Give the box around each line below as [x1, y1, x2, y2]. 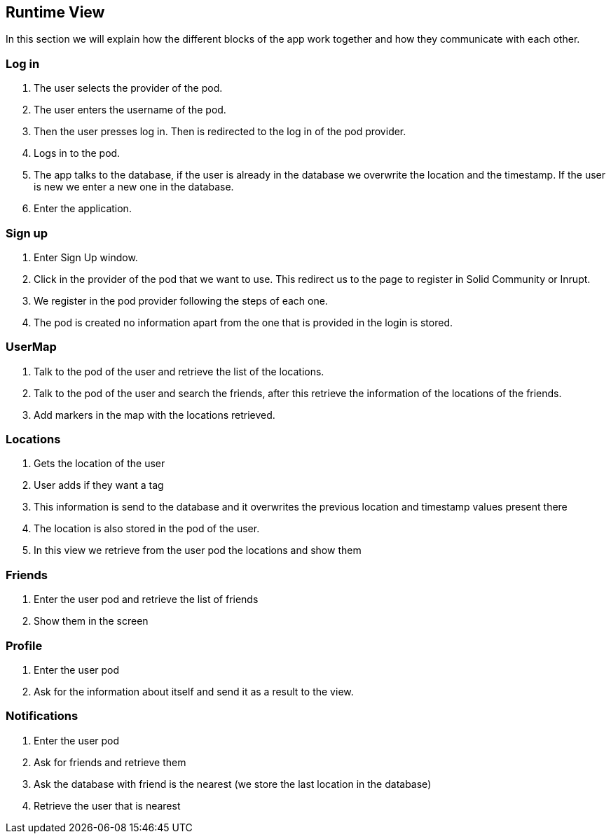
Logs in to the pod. [34, 147, 121, 160]
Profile [6, 638, 43, 653]
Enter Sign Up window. [34, 251, 138, 263]
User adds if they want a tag [34, 479, 164, 492]
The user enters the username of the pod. [34, 104, 226, 116]
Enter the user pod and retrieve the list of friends [34, 593, 259, 606]
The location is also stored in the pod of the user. [34, 522, 260, 535]
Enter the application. [34, 202, 132, 215]
